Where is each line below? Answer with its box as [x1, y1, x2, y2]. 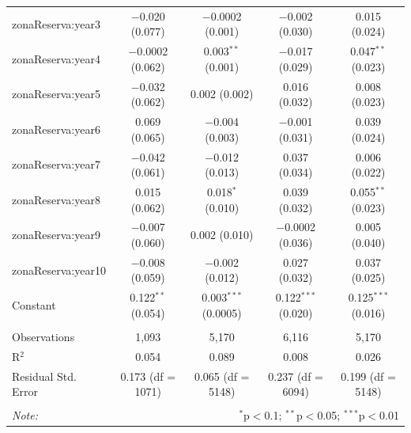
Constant [12, 297, 56, 313]
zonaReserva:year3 [12, 15, 100, 32]
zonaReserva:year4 [12, 50, 100, 66]
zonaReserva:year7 [12, 156, 100, 173]
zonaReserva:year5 [12, 85, 100, 102]
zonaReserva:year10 [12, 261, 106, 278]
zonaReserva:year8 [12, 191, 100, 207]
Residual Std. [12, 367, 77, 384]
